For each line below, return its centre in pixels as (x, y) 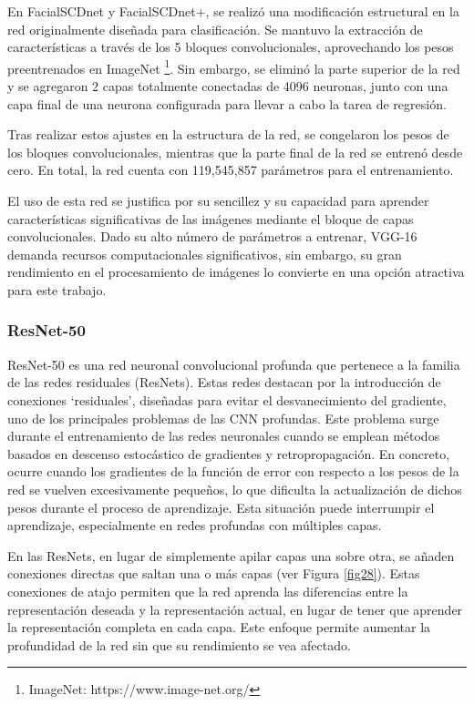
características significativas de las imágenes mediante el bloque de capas (211, 218)
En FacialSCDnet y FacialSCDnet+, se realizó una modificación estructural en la (233, 11)
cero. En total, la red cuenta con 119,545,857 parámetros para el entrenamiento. (231, 170)
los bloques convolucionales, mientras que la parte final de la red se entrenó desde (235, 152)
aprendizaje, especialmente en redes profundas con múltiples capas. (195, 525)
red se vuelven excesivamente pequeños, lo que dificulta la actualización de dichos (235, 489)
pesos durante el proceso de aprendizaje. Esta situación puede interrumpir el (221, 507)
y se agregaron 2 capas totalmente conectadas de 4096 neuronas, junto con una (228, 86)
